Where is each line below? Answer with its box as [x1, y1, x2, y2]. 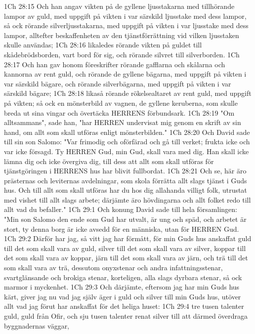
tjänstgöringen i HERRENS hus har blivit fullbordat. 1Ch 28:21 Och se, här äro [4, 166, 247, 176]
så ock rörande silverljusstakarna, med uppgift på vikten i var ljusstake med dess [4, 20, 249, 31]
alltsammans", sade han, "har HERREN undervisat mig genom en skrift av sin [4, 117, 241, 127]
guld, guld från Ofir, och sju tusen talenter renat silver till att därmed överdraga [4, 311, 248, 321]
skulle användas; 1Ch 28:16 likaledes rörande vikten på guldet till [4, 40, 202, 50]
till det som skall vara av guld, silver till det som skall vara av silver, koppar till [4, 243, 246, 253]
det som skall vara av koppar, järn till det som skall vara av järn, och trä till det [4, 252, 248, 263]
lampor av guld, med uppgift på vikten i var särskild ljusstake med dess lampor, [4, 10, 247, 21]
